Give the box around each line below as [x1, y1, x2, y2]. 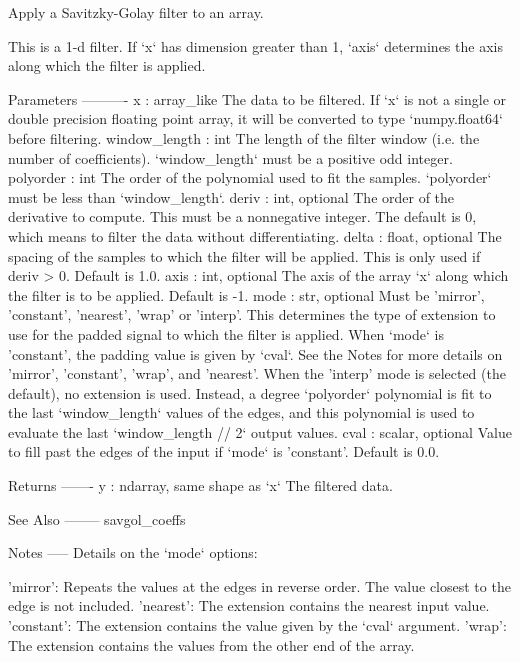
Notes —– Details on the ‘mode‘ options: [8, 542, 258, 563]
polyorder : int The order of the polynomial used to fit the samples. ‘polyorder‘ [8, 167, 492, 188]
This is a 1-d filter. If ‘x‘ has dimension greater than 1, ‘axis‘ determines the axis [8, 35, 503, 56]
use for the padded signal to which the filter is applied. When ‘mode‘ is [8, 323, 444, 344]
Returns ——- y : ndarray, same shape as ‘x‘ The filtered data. [8, 475, 393, 496]
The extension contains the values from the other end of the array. [8, 634, 415, 655]
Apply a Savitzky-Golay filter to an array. [8, 2, 264, 22]
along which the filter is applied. [8, 55, 206, 76]
